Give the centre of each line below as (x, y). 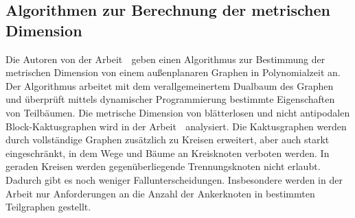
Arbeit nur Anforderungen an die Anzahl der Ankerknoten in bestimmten (160, 193)
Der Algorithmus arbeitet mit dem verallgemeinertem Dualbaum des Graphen (170, 85)
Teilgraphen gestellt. (48, 207)
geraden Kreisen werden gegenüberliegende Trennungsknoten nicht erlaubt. (163, 166)
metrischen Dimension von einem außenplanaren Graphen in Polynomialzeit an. (173, 72)
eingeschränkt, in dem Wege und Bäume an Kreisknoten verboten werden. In (168, 153)
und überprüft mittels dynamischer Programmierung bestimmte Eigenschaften (170, 99)
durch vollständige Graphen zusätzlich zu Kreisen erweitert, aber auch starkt (168, 140)
